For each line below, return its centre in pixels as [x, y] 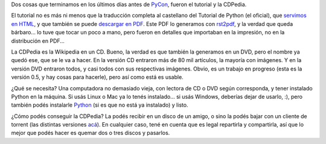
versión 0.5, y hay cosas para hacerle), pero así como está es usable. [97, 77]
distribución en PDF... [38, 41]
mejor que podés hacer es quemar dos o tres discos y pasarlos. [91, 133]
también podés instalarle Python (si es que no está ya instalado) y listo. [100, 105]
